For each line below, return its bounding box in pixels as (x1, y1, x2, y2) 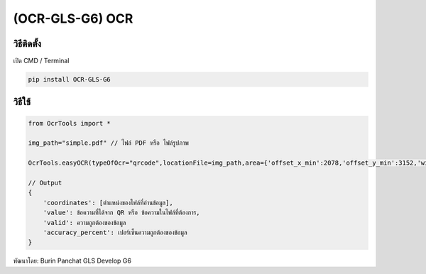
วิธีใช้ (13, 96, 31, 108)
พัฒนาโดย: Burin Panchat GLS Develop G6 (13, 256, 131, 265)
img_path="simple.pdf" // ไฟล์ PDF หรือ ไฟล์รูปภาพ (28, 139, 190, 147)
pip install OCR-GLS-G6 (28, 75, 111, 84)
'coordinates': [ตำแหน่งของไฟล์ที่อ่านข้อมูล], (43, 199, 173, 207)
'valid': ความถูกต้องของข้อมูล (43, 219, 126, 226)
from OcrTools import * (28, 119, 111, 127)
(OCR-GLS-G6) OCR (13, 11, 133, 26)
